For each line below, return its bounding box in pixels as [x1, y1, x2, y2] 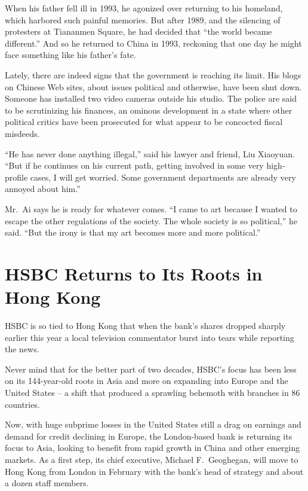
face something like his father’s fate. [5, 48, 136, 61]
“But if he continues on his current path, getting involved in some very [5, 159, 264, 172]
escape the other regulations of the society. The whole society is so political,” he [5, 214, 298, 227]
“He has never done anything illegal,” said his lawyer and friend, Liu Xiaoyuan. [5, 147, 295, 160]
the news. [5, 343, 39, 355]
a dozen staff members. [5, 477, 89, 489]
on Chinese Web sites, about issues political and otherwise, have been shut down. [5, 80, 302, 93]
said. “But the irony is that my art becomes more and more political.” [5, 226, 261, 239]
